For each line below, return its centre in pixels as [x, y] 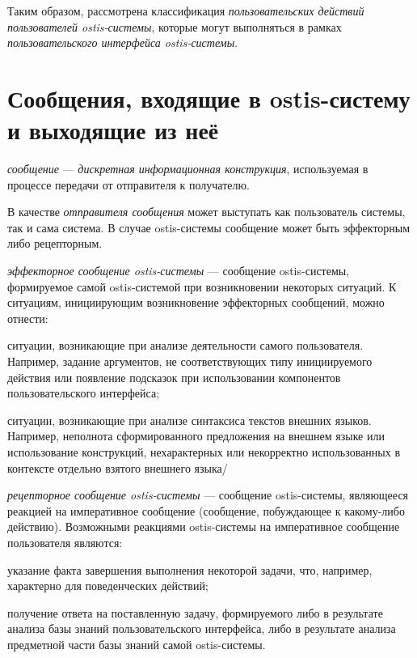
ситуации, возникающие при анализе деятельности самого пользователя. [185, 345]
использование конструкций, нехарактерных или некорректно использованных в [204, 452]
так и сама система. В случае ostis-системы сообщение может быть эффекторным [209, 227]
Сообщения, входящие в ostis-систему [209, 98]
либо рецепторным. [55, 243]
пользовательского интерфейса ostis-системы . [123, 42]
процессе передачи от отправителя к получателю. [128, 184]
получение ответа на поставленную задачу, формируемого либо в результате [195, 612]
